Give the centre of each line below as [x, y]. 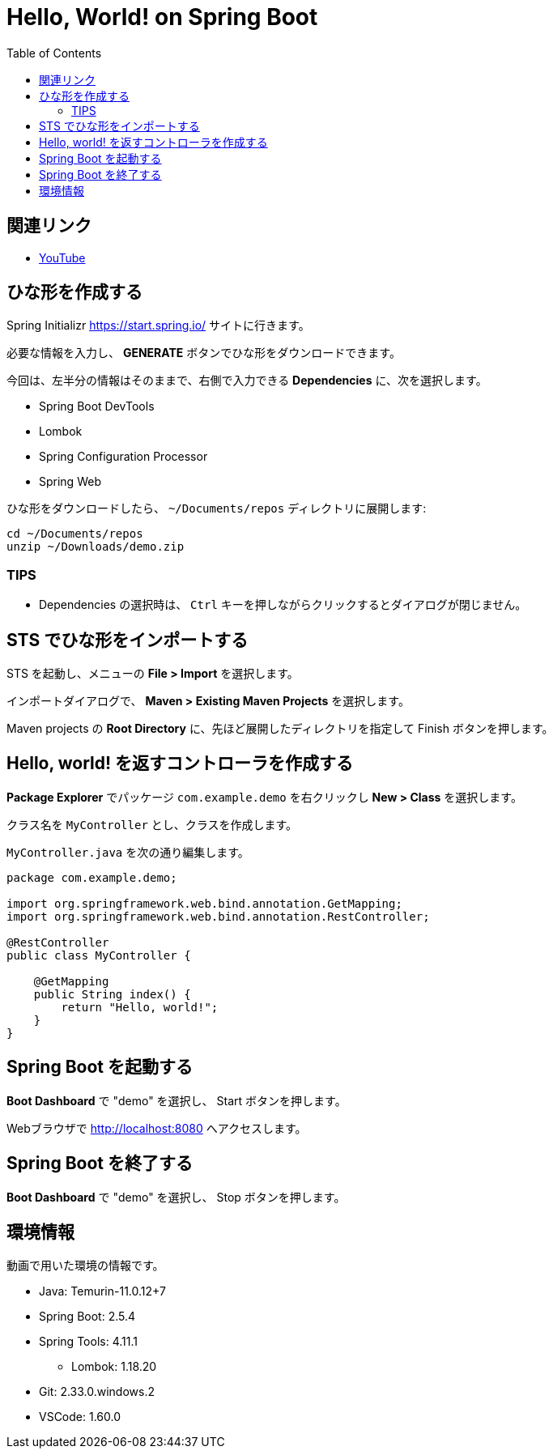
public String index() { [112, 994]
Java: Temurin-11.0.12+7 [102, 1291]
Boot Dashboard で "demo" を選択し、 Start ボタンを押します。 [177, 1100]
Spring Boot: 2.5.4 [87, 1317]
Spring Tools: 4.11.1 [88, 1342]
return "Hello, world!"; [140, 1007]
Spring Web [70, 482]
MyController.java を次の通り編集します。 [128, 852]
